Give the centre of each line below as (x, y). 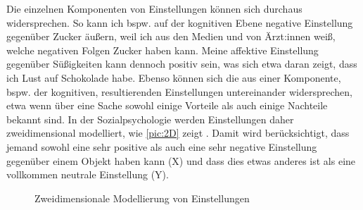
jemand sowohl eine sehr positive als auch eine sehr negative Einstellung (162, 146)
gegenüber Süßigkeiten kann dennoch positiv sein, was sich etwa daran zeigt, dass (182, 64)
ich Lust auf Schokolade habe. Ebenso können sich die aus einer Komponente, (174, 77)
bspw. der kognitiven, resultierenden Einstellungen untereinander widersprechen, (179, 91)
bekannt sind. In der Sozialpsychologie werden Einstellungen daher (150, 119)
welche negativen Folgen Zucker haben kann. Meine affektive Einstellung (163, 50)
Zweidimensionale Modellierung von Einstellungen (142, 198)
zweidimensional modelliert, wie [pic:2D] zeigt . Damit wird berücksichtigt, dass (178, 133)
